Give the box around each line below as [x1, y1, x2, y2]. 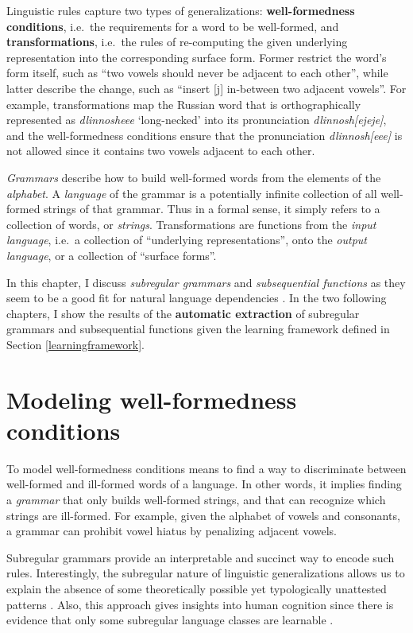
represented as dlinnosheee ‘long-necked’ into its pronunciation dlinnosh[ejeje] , [6, 111, 387, 128]
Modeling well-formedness [6, 383, 297, 415]
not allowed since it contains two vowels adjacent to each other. [6, 142, 315, 159]
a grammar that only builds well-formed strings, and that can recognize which [6, 491, 386, 507]
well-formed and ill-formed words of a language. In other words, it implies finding [6, 476, 402, 492]
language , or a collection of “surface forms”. [6, 247, 217, 263]
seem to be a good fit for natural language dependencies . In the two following [6, 289, 387, 306]
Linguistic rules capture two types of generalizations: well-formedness [6, 2, 355, 18]
